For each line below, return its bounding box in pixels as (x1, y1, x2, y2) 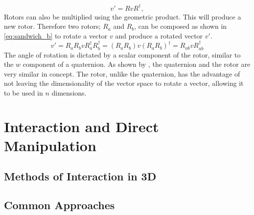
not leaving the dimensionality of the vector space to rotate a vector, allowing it (4, 78, 244, 88)
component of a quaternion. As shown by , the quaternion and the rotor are (23, 59, 251, 69)
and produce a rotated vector (115, 30, 203, 40)
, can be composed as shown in (134, 21, 227, 31)
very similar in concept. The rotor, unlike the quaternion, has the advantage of (4, 68, 240, 78)
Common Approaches (4, 197, 115, 213)
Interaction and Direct (4, 116, 159, 136)
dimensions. (51, 87, 87, 98)
